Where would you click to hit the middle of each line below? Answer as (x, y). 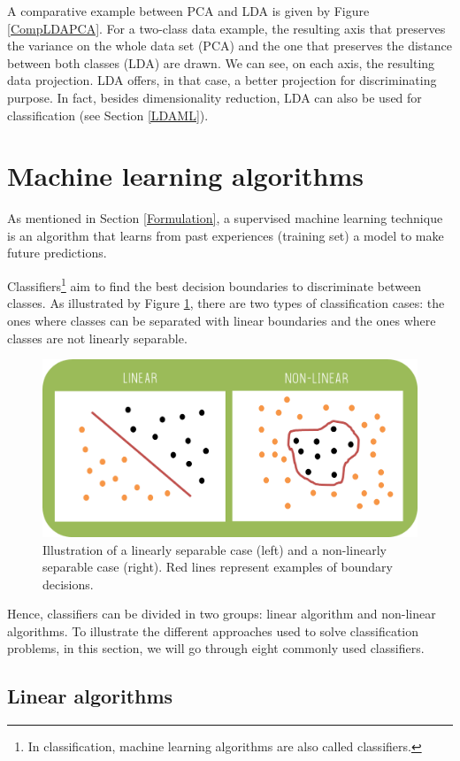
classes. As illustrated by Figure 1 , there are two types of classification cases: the (226, 303)
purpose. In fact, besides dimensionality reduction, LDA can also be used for (215, 97)
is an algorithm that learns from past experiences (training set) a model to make (226, 235)
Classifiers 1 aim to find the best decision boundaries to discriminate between (215, 284)
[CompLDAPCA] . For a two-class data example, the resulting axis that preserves (226, 28)
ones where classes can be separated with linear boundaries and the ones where (222, 320)
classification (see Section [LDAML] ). (108, 115)
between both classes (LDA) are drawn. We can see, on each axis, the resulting (221, 62)
